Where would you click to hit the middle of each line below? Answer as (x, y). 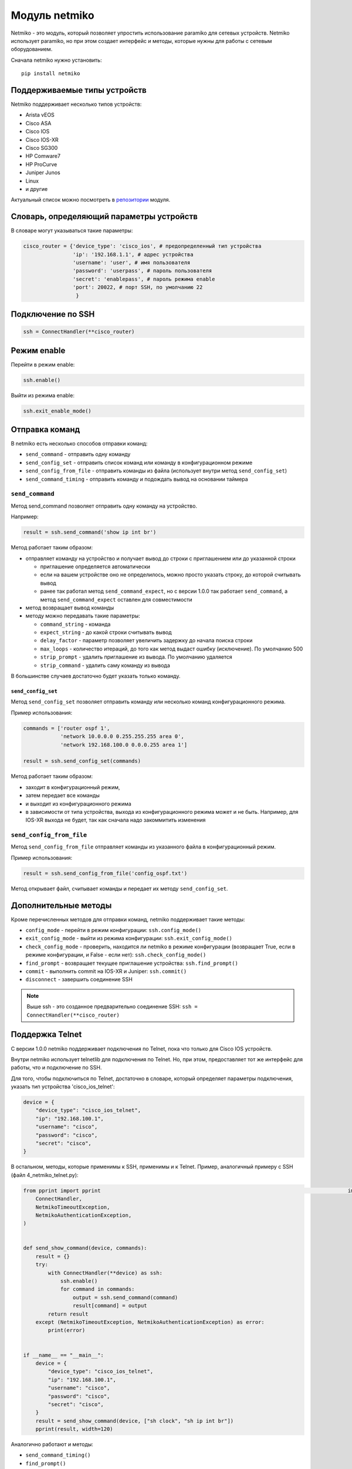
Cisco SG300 (42, 147)
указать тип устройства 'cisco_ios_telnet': (63, 1086)
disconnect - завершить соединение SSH (79, 980)
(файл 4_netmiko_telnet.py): (45, 1175)
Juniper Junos (43, 173)
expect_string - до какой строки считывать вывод (106, 632)
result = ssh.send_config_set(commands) (82, 761)
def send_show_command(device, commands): (85, 1248)
